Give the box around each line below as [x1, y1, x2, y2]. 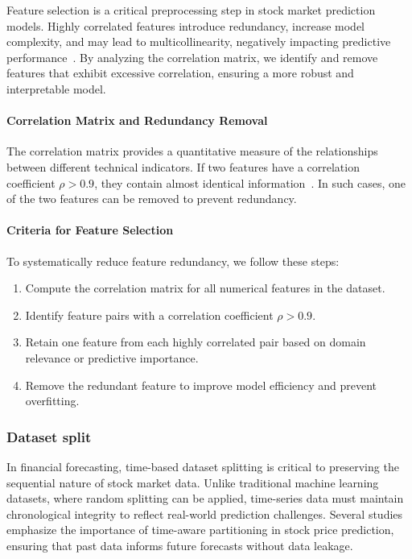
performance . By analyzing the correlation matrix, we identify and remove [6, 48, 378, 65]
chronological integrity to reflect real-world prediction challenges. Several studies [6, 505, 403, 522]
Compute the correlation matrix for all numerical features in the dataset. [25, 279, 385, 296]
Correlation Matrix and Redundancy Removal [6, 112, 268, 129]
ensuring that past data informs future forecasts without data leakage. [6, 536, 353, 553]
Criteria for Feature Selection [6, 222, 174, 238]
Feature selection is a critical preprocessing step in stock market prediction [6, 2, 376, 18]
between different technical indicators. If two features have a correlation [6, 158, 360, 175]
